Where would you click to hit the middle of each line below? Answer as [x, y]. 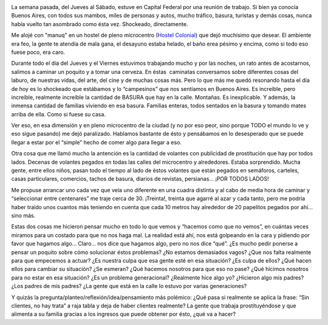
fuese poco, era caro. [38, 52]
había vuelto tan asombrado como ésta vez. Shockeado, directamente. [100, 24]
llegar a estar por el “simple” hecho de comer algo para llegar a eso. [97, 142]
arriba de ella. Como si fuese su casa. [59, 114]
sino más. [23, 215]
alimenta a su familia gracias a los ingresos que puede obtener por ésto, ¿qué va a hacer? [124, 314]
